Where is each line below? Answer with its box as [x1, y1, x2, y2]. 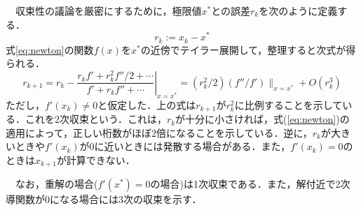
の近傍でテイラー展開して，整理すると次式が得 [140, 42, 356, 57]
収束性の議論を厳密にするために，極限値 [15, 3, 202, 17]
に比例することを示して [234, 97, 343, 112]
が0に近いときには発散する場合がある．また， [79, 139, 291, 153]
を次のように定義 [259, 3, 338, 17]
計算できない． [66, 152, 135, 167]
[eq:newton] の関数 [15, 42, 94, 57]
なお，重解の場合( [15, 177, 98, 191]
